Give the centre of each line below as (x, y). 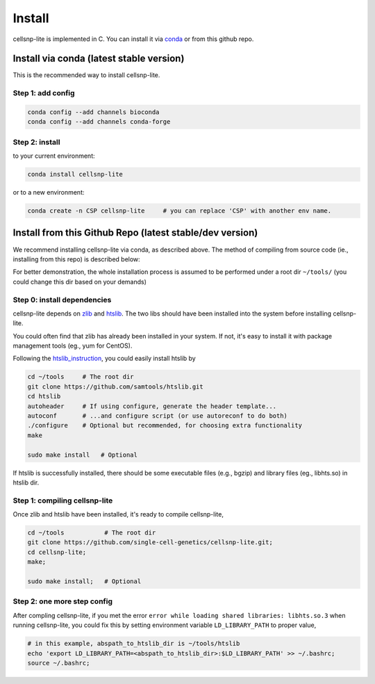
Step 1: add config (44, 93)
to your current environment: (54, 156)
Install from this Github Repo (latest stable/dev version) (135, 233)
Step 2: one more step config (62, 601)
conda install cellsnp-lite (75, 174)
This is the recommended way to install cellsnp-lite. (86, 75)
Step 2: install (36, 142)
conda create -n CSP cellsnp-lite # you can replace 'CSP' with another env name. (180, 211)
